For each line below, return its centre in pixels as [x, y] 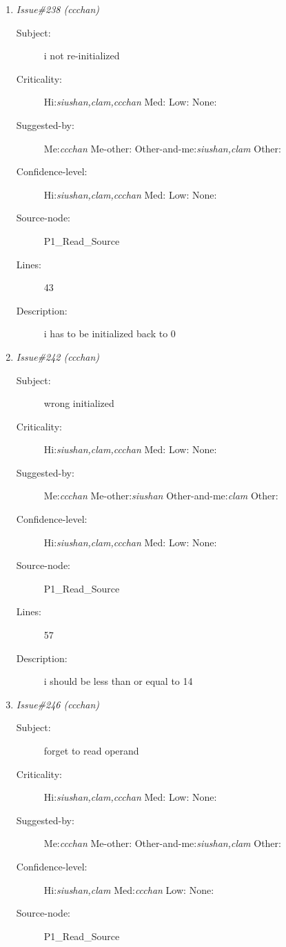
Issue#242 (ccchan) [58, 356]
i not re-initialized [82, 56]
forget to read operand [91, 750]
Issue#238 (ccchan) [58, 9]
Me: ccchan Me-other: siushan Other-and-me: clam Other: [161, 496]
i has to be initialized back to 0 [110, 333]
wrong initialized [79, 403]
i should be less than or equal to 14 [118, 681]
